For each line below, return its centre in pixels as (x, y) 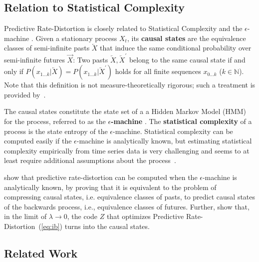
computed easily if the (38, 141)
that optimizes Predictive (145, 216)
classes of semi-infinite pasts (47, 48)
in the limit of (25, 216)
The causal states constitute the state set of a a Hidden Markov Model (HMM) (125, 111)
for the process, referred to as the (55, 121)
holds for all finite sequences (158, 71)
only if (14, 71)
